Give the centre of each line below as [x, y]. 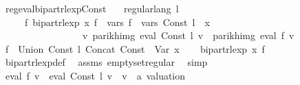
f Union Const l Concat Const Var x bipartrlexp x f [135, 48]
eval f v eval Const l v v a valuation [95, 75]
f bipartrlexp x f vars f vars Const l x [117, 22]
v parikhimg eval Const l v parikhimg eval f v [188, 35]
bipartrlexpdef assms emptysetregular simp [106, 62]
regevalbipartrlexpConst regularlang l [92, 8]
